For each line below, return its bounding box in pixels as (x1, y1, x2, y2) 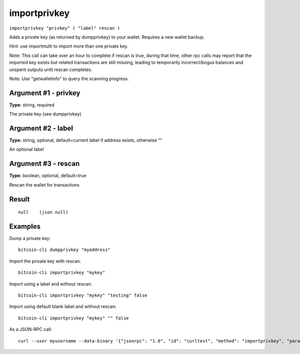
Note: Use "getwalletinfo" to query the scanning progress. (9, 75, 129, 81)
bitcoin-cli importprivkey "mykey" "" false (18, 315, 129, 321)
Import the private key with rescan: (9, 258, 81, 264)
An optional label (9, 146, 44, 152)
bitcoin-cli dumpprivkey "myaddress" (18, 247, 111, 252)
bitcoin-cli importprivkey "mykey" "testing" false (18, 292, 147, 298)
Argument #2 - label (9, 124, 73, 132)
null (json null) (18, 209, 68, 215)
